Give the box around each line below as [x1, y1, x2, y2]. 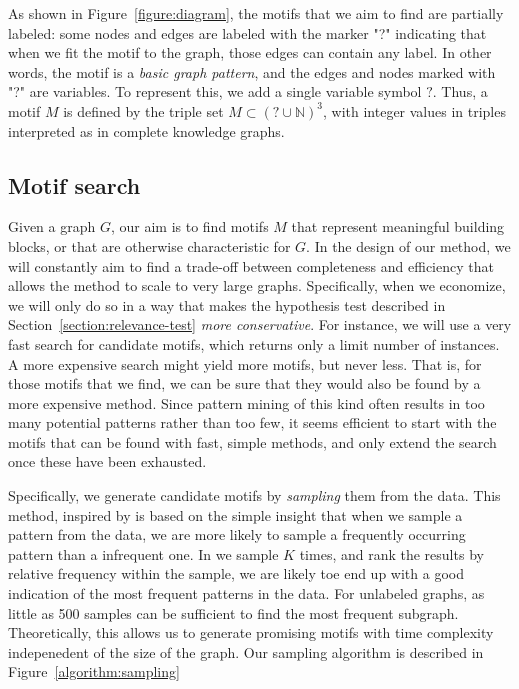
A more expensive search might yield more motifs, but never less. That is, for [8, 353, 482, 374]
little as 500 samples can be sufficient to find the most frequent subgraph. [8, 602, 459, 623]
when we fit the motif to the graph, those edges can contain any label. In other [8, 42, 492, 63]
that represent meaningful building [291, 216, 505, 237]
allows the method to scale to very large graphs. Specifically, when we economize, [8, 275, 506, 296]
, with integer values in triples [322, 100, 506, 121]
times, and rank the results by [299, 543, 484, 564]
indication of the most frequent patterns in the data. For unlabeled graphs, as [8, 583, 485, 604]
